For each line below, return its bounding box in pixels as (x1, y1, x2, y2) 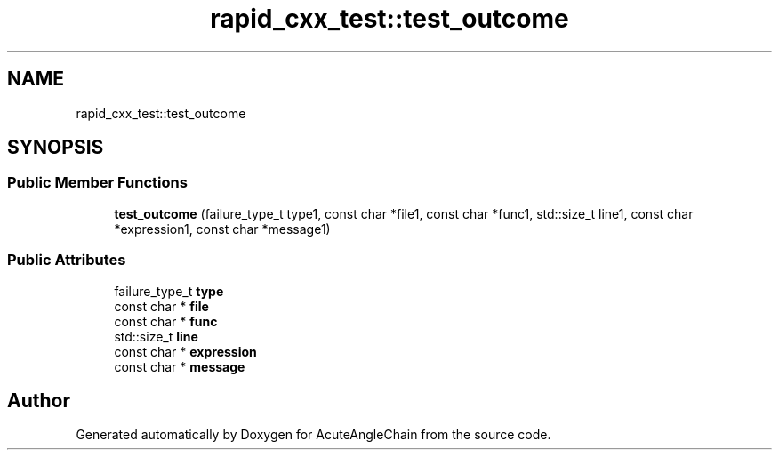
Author (7, 389, 70, 412)
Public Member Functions (7, 173, 188, 192)
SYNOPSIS (7, 136, 104, 159)
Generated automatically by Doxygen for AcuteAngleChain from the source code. (76, 427, 551, 443)
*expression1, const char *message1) (114, 220, 331, 237)
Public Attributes (7, 251, 126, 269)
